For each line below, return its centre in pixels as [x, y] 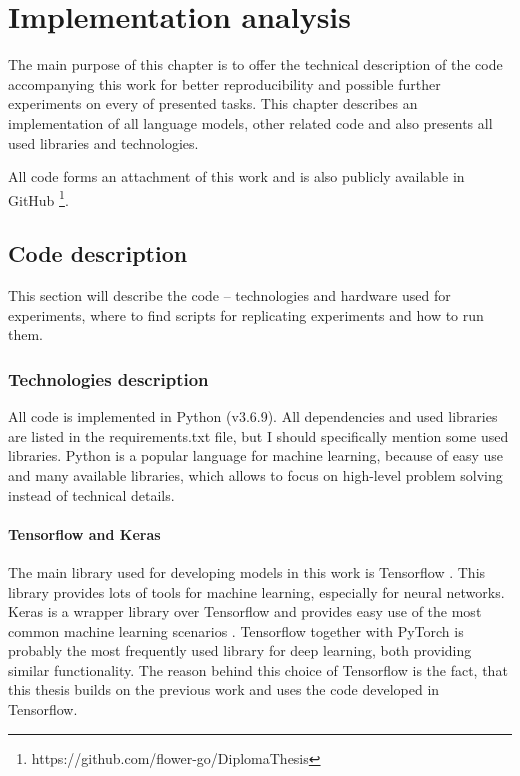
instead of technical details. [91, 494]
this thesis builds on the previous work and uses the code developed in [224, 689]
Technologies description [108, 378]
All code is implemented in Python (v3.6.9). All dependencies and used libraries [253, 416]
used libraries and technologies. [103, 142]
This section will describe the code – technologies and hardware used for [229, 295]
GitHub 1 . [38, 198]
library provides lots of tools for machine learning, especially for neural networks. [256, 591]
